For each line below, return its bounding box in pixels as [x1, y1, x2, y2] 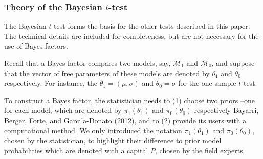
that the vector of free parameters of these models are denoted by [4, 67, 210, 78]
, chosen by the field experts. [155, 145, 245, 155]
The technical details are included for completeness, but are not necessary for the [4, 30, 259, 41]
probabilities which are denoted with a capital [4, 145, 148, 155]
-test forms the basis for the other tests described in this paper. [51, 20, 250, 31]
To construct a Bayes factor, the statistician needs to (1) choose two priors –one [4, 95, 255, 105]
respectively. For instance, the [4, 78, 98, 88]
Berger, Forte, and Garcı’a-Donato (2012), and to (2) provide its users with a [4, 115, 247, 125]
